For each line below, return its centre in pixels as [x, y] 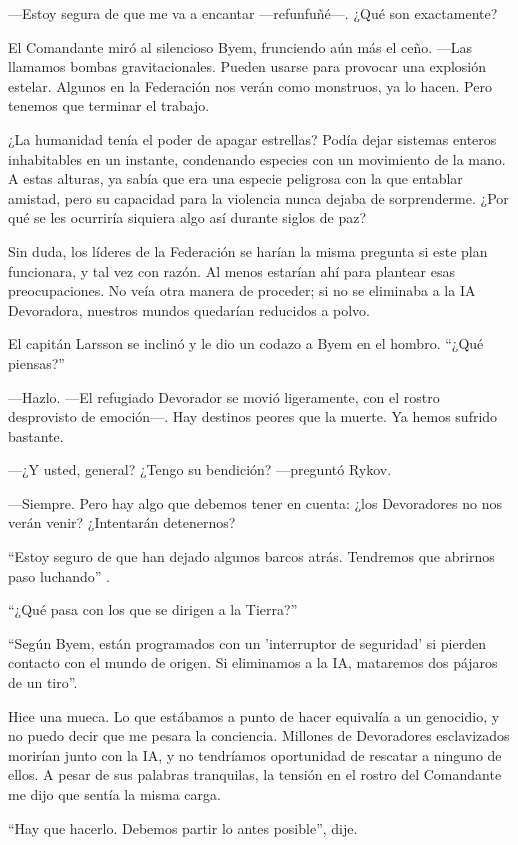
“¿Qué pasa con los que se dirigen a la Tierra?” [153, 609]
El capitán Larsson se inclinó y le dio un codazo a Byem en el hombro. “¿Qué [246, 343]
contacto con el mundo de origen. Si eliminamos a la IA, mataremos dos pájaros [253, 662]
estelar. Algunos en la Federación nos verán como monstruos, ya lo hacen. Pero [250, 85]
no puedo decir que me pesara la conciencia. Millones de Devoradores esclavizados [259, 735]
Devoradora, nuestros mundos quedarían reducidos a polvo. [189, 309]
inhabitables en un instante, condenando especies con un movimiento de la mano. [257, 158]
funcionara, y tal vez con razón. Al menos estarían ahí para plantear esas [231, 270]
